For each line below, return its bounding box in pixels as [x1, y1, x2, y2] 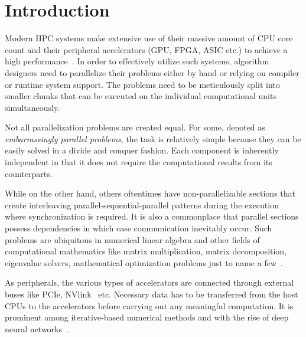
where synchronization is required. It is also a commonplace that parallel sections [5, 210, 299, 223]
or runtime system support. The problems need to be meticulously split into [5, 78, 280, 90]
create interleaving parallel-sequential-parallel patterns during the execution [5, 198, 279, 211]
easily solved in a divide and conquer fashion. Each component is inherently [5, 144, 279, 156]
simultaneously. [5, 101, 60, 113]
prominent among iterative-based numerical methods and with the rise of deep [5, 311, 289, 323]
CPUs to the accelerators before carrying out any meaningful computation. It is [5, 299, 294, 312]
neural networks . [5, 322, 69, 335]
